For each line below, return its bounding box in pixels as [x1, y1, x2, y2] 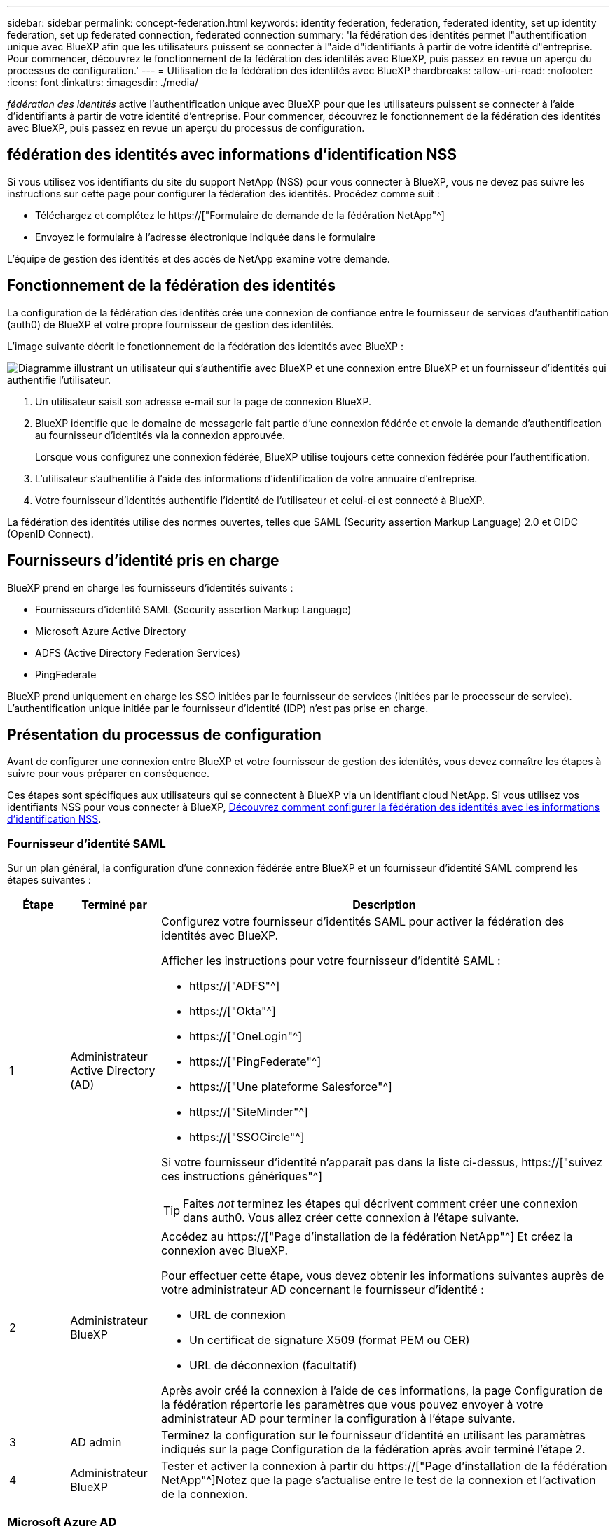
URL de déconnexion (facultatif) [188, 1358, 357, 1373]
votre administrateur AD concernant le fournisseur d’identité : [160, 1283, 484, 1297]
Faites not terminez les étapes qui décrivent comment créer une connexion [182, 1196, 578, 1211]
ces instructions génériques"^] [160, 1169, 322, 1184]
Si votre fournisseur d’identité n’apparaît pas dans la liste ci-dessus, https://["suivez [160, 1155, 603, 1170]
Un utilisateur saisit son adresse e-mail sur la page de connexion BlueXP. [35, 395, 371, 407]
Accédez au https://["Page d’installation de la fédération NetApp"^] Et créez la [160, 1229, 573, 1244]
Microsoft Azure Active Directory [35, 624, 186, 637]
